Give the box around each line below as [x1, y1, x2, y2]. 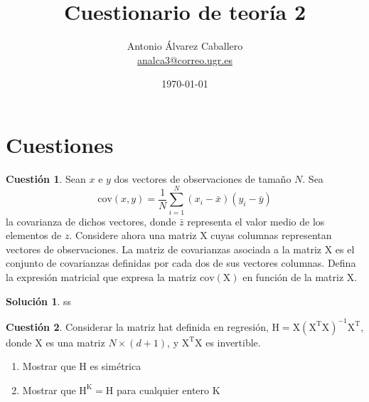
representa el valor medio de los [187, 213, 325, 228]
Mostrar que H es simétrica [22, 359, 141, 374]
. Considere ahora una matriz [69, 228, 197, 243]
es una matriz [46, 334, 105, 349]
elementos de [6, 228, 62, 243]
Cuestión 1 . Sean [6, 171, 86, 186]
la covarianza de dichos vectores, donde [6, 213, 176, 228]
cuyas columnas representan [210, 228, 332, 243]
